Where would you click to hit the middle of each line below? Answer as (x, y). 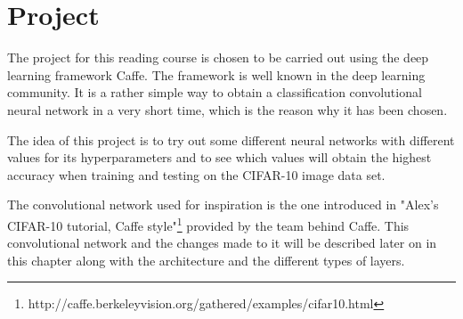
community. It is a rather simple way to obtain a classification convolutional (215, 92)
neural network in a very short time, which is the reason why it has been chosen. (227, 109)
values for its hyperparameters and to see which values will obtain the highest (219, 157)
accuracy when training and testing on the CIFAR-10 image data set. (196, 174)
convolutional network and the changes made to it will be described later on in (222, 243)
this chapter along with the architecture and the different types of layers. (206, 260)
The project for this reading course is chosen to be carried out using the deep (218, 57)
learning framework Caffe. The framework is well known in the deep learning (216, 74)
